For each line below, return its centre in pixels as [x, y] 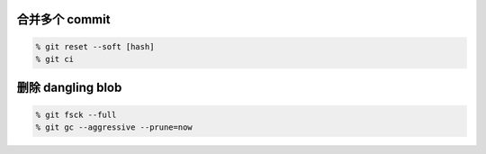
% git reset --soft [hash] [95, 46]
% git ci [55, 59]
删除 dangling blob [69, 88]
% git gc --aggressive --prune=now [114, 127]
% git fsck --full [76, 114]
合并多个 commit [63, 19]
